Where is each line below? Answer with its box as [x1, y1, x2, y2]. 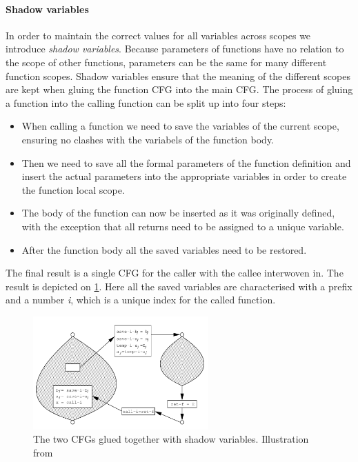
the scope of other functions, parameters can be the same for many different [6, 54, 327, 69]
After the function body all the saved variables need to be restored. [21, 242, 307, 257]
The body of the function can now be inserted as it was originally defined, [21, 205, 335, 220]
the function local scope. [21, 182, 125, 197]
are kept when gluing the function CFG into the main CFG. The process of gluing [6, 82, 353, 97]
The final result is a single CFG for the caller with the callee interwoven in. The [6, 265, 344, 280]
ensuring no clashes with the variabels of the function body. [21, 132, 274, 146]
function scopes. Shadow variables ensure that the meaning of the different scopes [6, 68, 350, 83]
